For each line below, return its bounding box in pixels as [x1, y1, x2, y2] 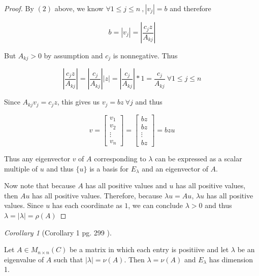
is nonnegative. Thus [113, 50, 178, 60]
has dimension [209, 254, 253, 264]
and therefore [170, 3, 211, 13]
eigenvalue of [4, 254, 44, 264]
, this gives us [57, 96, 100, 107]
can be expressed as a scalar [155, 153, 242, 164]
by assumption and [44, 50, 103, 60]
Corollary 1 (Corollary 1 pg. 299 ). [4, 227, 112, 237]
